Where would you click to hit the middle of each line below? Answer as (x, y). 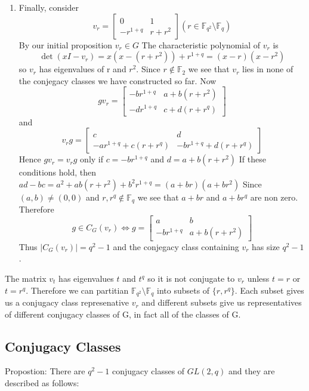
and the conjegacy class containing (176, 246)
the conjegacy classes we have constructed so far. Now (118, 80)
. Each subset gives (269, 290)
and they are (251, 371)
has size (266, 246)
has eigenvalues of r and (83, 69)
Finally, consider (49, 7)
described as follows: (42, 383)
